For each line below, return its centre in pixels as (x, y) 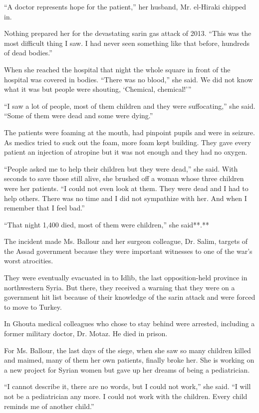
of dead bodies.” (28, 53)
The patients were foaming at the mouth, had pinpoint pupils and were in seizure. (129, 132)
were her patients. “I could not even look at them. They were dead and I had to (126, 188)
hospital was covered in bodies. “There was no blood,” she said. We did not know (129, 79)
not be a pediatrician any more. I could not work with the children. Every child (126, 396)
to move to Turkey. (33, 307)
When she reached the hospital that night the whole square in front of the (117, 69)
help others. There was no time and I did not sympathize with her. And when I (126, 198)
